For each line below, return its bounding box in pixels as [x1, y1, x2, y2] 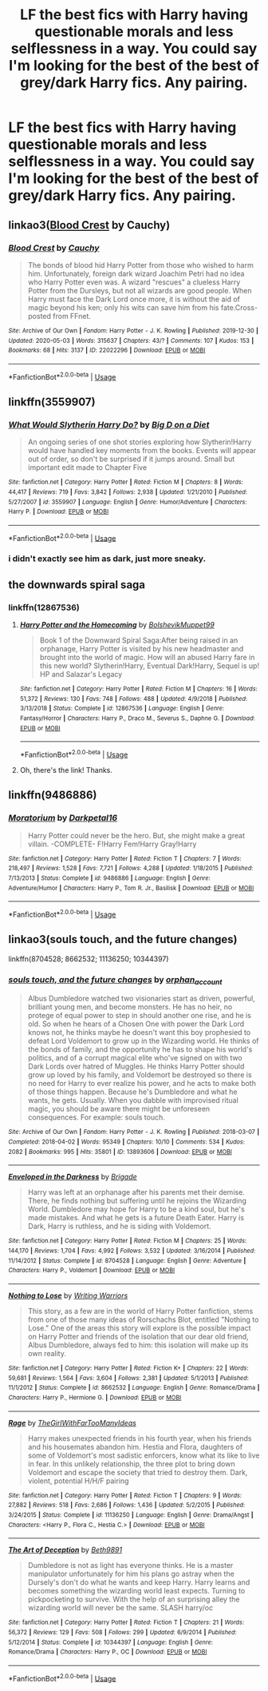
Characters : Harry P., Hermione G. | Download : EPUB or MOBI [8, 1393, 182, 1402]
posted [27, 311, 52, 320]
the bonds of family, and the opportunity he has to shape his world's [27, 1044, 253, 1054]
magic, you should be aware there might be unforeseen [27, 1104, 211, 1114]
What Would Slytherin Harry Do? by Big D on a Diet [8, 419, 210, 430]
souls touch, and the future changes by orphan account [8, 973, 223, 986]
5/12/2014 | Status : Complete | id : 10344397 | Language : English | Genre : [8, 1638, 213, 1646]
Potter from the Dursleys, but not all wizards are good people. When [27, 285, 252, 295]
